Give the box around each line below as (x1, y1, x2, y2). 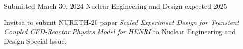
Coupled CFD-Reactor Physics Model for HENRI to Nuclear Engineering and (4, 26, 236, 37)
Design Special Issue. (4, 36, 67, 46)
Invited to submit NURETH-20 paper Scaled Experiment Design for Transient (4, 17, 239, 27)
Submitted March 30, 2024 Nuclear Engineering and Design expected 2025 (4, 1, 227, 11)
